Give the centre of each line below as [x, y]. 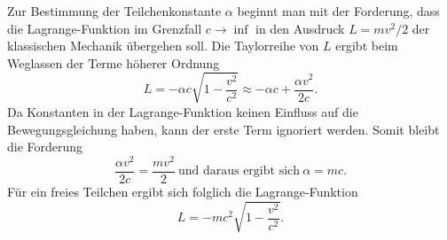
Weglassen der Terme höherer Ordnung [114, 62]
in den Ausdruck [300, 28]
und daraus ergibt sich [239, 171]
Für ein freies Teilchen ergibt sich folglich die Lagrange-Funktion [183, 191]
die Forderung [45, 147]
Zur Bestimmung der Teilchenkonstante [114, 11]
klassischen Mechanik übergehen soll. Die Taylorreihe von [163, 46]
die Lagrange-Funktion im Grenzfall [105, 28]
